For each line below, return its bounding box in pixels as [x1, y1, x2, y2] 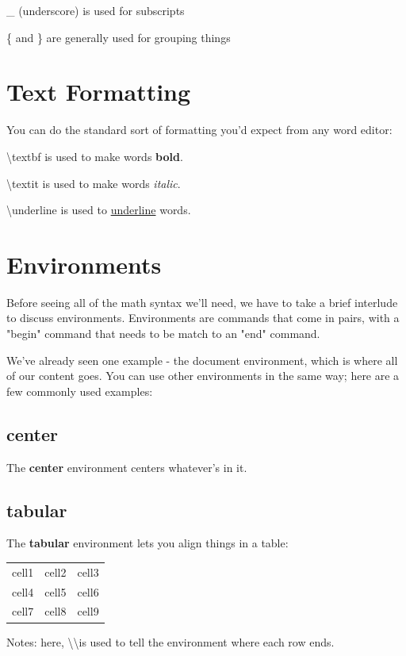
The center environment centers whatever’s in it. [6, 458, 247, 475]
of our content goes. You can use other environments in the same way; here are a [6, 367, 400, 384]
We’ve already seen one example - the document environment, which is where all [6, 351, 398, 368]
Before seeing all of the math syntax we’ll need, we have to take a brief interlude [6, 293, 398, 310]
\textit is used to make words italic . [6, 175, 181, 191]
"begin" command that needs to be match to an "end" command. [6, 325, 320, 341]
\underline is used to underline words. [6, 201, 191, 218]
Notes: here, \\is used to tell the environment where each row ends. [6, 633, 335, 650]
